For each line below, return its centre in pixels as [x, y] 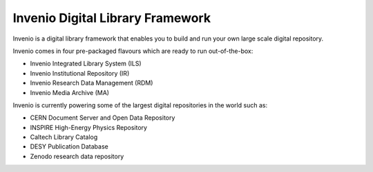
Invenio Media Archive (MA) [70, 92]
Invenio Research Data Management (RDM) [92, 83]
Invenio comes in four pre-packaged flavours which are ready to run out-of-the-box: [133, 51]
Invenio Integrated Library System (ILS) [86, 64]
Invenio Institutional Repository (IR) [80, 73]
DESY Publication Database [69, 147]
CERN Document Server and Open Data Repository [103, 118]
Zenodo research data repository [77, 156]
